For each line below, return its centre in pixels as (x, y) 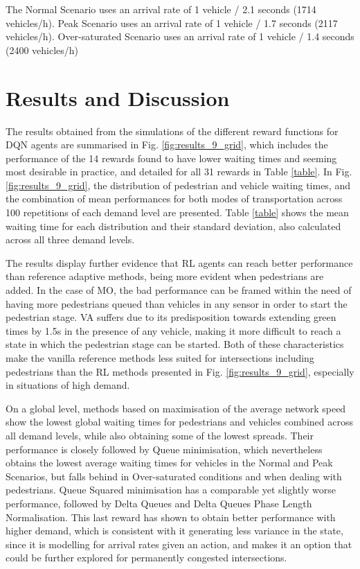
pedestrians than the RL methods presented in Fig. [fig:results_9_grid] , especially (180, 371)
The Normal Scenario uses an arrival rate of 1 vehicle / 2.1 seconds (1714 (161, 9)
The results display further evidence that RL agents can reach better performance (179, 262)
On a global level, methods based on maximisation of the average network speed (176, 408)
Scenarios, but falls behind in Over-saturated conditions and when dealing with (174, 476)
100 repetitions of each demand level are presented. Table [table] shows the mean (177, 212)
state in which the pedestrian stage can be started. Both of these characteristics (175, 344)
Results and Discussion (118, 97)
